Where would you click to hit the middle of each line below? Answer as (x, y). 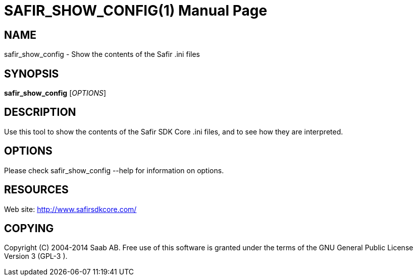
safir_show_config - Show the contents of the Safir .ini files (102, 54)
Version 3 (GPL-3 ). (36, 256)
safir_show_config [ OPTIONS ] (55, 93)
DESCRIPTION (40, 112)
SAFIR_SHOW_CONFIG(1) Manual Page (136, 11)
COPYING (29, 228)
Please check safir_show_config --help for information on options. (114, 170)
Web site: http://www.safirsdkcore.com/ (70, 209)
